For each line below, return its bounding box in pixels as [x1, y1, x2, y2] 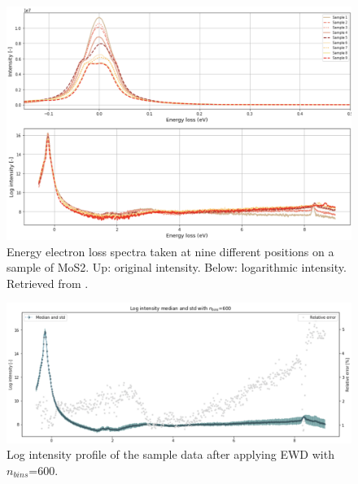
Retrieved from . [7, 274, 89, 291]
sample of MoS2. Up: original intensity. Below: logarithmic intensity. [7, 259, 347, 276]
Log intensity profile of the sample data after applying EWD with [7, 446, 334, 463]
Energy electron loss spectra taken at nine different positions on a [7, 242, 334, 259]
